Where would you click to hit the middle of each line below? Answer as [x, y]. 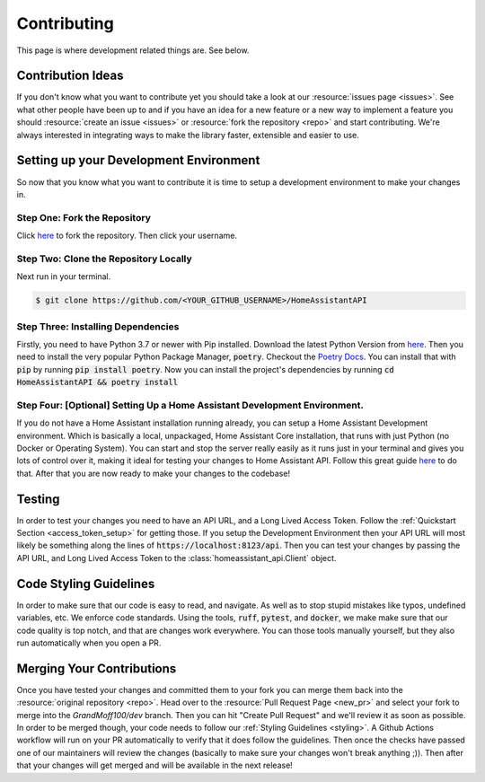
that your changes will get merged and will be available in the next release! [155, 765]
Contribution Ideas [70, 76]
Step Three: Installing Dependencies [98, 326]
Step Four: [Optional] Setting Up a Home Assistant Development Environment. [190, 405]
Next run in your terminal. [64, 277]
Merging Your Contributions [97, 668]
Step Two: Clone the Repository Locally [104, 259]
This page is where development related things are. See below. [133, 50]
